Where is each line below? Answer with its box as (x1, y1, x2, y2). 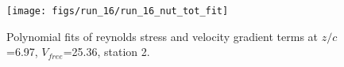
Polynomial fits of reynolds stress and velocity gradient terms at (6, 28, 319, 44)
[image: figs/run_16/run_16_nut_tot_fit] (6, 6, 229, 17)
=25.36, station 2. (63, 43, 150, 60)
